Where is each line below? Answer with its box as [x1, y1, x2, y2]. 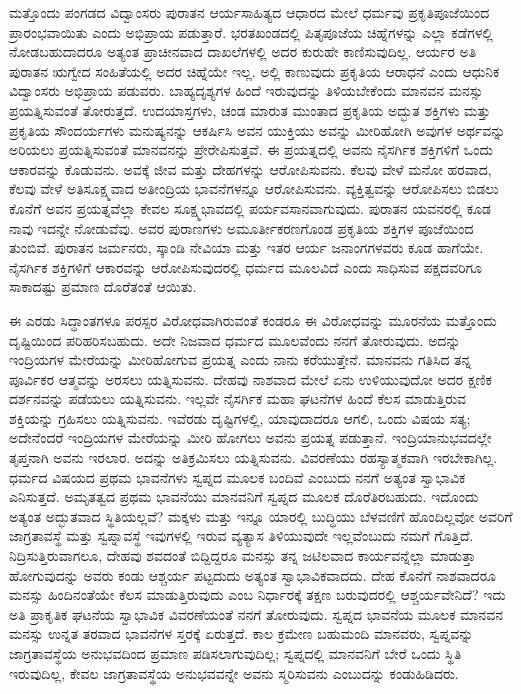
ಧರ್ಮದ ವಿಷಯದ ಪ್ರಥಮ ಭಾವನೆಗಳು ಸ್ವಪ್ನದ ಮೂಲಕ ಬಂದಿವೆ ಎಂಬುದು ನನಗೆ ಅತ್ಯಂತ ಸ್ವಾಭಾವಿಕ [9, 466, 466, 487]
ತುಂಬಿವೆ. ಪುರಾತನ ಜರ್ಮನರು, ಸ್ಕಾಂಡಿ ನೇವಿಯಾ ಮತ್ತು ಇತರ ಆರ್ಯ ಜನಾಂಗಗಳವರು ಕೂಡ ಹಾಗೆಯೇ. [9, 237, 484, 258]
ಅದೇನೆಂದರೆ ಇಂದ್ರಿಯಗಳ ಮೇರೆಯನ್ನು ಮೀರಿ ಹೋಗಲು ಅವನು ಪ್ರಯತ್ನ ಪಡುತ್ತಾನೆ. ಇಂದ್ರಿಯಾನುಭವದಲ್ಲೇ [9, 427, 492, 448]
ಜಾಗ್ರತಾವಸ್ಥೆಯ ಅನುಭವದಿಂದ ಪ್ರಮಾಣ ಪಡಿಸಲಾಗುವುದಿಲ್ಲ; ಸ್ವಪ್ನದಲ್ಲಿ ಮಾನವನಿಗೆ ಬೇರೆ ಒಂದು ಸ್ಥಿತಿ [9, 643, 462, 663]
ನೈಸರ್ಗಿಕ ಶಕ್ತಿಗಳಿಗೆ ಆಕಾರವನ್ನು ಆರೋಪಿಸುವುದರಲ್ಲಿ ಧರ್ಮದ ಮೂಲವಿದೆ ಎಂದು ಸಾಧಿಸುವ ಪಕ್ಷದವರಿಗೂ [9, 256, 483, 277]
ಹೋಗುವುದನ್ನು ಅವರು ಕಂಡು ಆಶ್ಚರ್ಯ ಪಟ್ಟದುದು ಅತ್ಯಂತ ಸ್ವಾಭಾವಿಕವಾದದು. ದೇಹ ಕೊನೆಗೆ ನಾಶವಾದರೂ [9, 564, 496, 585]
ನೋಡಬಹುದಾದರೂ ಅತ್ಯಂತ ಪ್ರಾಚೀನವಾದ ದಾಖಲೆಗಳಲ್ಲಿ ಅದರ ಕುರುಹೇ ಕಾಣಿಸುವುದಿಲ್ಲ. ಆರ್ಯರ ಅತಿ [9, 41, 477, 62]
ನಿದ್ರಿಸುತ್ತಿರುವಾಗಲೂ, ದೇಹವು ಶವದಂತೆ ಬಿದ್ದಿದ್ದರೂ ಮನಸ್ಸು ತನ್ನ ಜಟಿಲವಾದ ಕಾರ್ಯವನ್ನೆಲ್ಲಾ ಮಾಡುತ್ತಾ [9, 545, 476, 566]
